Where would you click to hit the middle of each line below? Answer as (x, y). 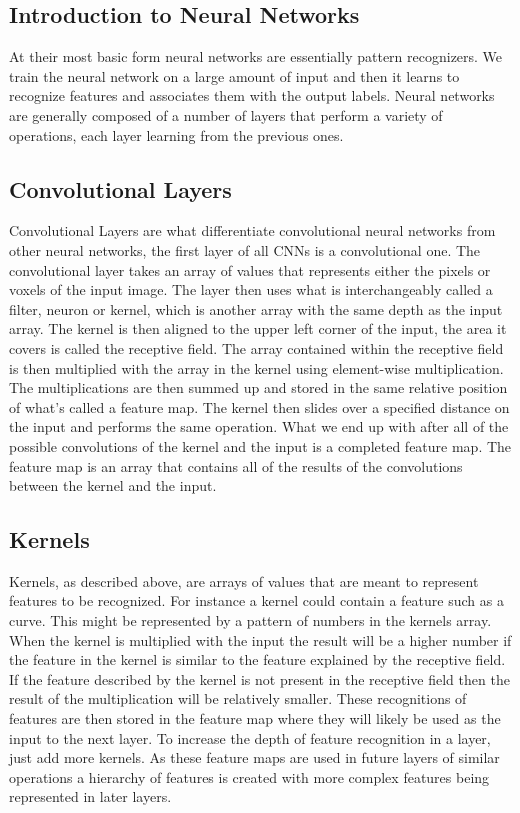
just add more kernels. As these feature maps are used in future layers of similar (254, 757)
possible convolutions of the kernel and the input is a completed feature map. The (260, 445)
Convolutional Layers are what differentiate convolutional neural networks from (252, 230)
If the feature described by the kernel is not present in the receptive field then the (259, 678)
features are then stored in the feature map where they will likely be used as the (255, 718)
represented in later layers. (90, 796)
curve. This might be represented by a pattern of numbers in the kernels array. (250, 620)
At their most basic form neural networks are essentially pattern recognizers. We (256, 56)
